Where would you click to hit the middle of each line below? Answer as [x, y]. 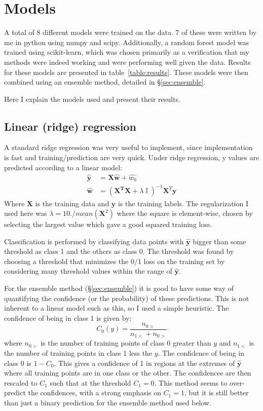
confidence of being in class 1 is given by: [68, 317]
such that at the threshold [90, 382]
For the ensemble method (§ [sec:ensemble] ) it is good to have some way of [119, 288]
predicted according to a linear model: [63, 167]
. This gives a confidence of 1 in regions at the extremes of [144, 363]
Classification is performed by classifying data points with [94, 241]
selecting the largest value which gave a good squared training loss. [108, 224]
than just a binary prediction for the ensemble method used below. [108, 402]
